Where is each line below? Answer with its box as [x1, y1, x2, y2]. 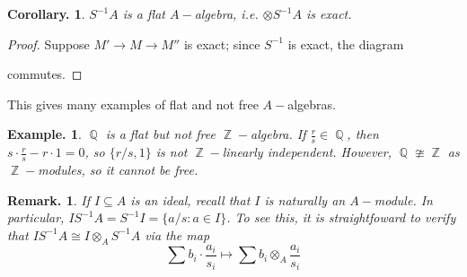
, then [347, 125, 379, 143]
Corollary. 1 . [7, 4, 85, 22]
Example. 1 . [7, 125, 82, 143]
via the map [145, 225, 210, 244]
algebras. [287, 94, 336, 113]
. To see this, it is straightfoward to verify [226, 208, 456, 227]
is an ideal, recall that [130, 190, 251, 209]
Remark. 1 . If [7, 190, 90, 209]
